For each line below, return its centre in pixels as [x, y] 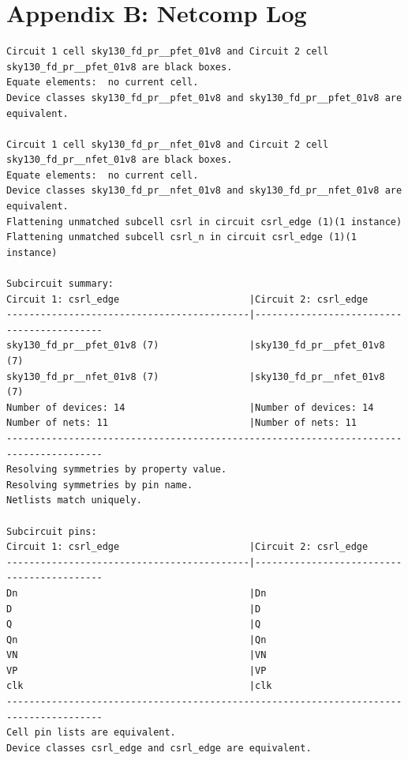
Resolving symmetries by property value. [117, 470]
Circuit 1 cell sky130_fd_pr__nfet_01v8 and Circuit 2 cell [168, 144]
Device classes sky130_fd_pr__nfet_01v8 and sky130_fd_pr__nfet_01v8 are [204, 191]
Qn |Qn [137, 640]
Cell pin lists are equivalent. [91, 733]
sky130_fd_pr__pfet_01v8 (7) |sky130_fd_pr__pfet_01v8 [196, 346]
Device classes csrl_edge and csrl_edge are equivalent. [159, 748]
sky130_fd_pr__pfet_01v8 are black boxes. [120, 67]
